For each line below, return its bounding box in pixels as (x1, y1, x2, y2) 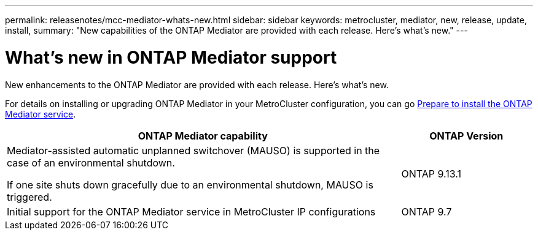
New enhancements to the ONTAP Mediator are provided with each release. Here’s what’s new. (5, 79, 389, 90)
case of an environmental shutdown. (7, 156, 175, 169)
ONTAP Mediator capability (138, 129, 268, 142)
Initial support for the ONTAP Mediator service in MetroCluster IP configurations (7, 205, 376, 218)
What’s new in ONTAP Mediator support (5, 47, 337, 68)
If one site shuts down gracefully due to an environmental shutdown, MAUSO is (7, 178, 373, 191)
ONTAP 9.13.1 (401, 167, 462, 180)
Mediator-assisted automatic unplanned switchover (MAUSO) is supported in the (7, 144, 380, 157)
